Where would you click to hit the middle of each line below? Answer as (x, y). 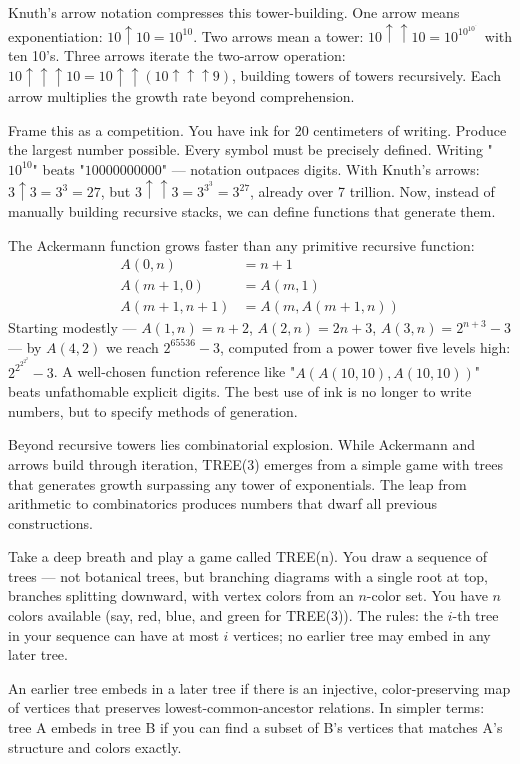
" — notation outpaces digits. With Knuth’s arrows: (320, 168)
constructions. (50, 522)
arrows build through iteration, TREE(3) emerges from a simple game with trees (256, 463)
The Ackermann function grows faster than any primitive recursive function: (241, 244)
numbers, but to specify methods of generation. (153, 410)
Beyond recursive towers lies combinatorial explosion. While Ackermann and (241, 444)
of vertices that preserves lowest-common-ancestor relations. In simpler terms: (246, 707)
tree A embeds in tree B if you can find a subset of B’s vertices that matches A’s (255, 727)
